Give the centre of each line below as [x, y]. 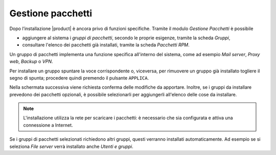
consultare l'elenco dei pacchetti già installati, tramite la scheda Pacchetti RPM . [106, 45]
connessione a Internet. [48, 125]
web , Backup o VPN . [31, 62]
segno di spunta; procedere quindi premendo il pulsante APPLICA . [79, 78]
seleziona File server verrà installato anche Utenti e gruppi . [72, 146]
